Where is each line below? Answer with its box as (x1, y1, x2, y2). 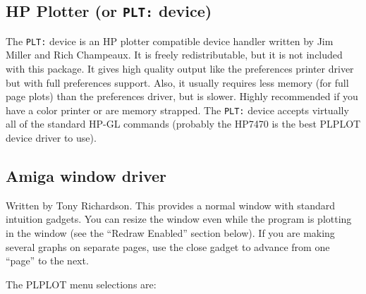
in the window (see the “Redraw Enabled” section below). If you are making (6, 226, 335, 240)
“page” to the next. (6, 253, 89, 268)
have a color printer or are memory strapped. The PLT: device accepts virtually (6, 102, 349, 117)
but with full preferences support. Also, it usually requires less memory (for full (6, 75, 349, 90)
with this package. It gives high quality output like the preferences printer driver (6, 61, 354, 76)
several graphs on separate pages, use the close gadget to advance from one (6, 239, 330, 254)
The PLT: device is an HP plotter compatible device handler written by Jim (6, 33, 334, 48)
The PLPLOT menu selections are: (6, 276, 157, 291)
